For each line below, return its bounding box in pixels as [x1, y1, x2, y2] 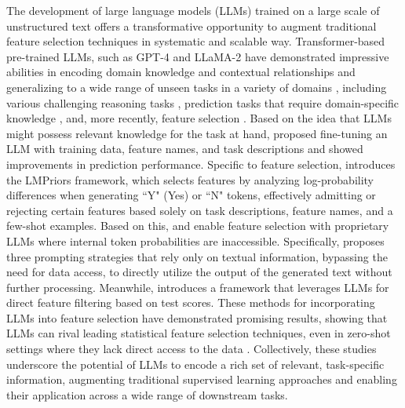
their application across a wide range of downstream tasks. [6, 386, 288, 403]
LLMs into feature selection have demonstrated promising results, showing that [6, 309, 388, 326]
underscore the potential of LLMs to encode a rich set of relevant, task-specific [6, 355, 385, 372]
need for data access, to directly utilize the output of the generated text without [6, 264, 392, 280]
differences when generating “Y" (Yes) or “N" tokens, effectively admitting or [6, 187, 376, 203]
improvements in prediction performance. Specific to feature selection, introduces [6, 155, 396, 172]
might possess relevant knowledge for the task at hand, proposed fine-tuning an [6, 125, 388, 141]
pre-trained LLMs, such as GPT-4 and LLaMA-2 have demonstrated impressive [6, 48, 389, 64]
